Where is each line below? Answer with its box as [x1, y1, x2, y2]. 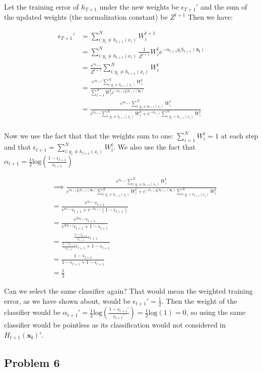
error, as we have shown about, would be [4, 295, 130, 306]
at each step [221, 130, 258, 141]
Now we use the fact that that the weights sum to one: [4, 130, 173, 141]
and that [4, 142, 31, 152]
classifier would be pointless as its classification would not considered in [4, 319, 226, 330]
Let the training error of [4, 2, 79, 12]
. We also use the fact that [113, 142, 196, 152]
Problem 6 [4, 354, 60, 370]
